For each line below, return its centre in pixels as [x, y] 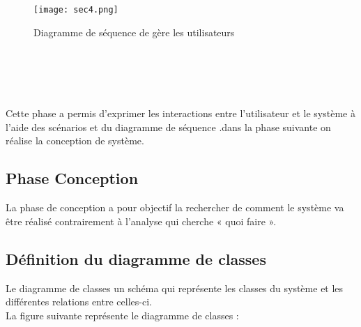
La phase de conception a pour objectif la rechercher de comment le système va [175, 207]
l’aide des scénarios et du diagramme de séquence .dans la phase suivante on [168, 127]
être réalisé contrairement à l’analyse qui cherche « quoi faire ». [141, 221]
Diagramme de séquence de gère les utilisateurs [134, 32]
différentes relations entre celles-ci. [79, 302]
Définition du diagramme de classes [136, 258]
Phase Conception [72, 178]
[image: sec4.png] [76, 10]
